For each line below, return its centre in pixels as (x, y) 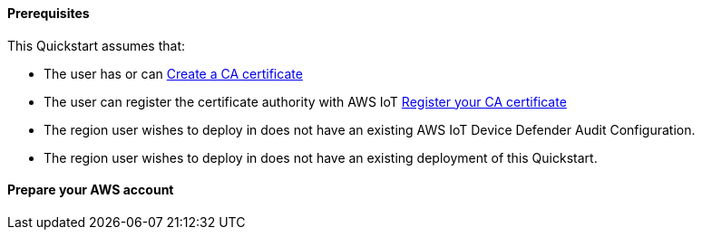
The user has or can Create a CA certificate (173, 73)
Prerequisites (49, 13)
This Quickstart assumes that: (96, 45)
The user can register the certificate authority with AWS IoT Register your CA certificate (305, 101)
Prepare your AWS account (91, 190)
